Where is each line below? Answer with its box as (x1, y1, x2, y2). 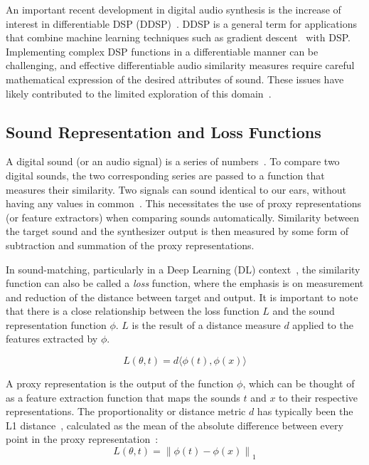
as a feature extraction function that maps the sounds (6, 390, 240, 404)
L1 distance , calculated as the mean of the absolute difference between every (6, 417, 343, 432)
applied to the (292, 317, 353, 332)
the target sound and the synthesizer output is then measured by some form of (6, 224, 349, 239)
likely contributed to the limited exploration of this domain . (6, 85, 272, 100)
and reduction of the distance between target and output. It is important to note (6, 289, 358, 304)
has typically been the (257, 404, 353, 419)
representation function (6, 317, 107, 332)
